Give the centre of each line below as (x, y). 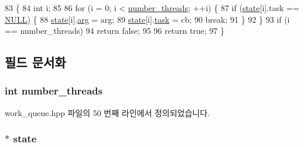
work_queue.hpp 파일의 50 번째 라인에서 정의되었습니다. (107, 112)
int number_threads (54, 91)
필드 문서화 (35, 62)
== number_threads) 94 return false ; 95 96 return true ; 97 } (115, 31)
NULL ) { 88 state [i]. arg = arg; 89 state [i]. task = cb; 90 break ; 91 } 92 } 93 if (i (147, 19)
